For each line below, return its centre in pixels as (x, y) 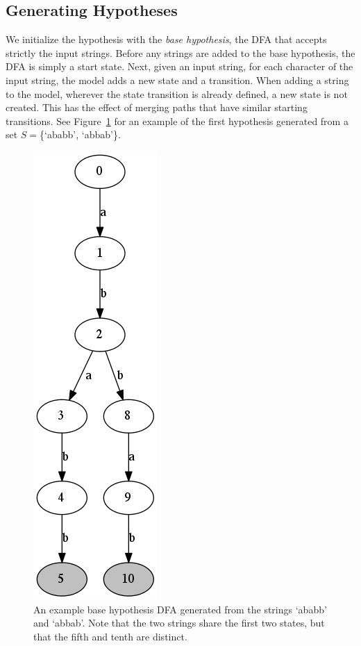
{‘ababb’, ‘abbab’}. (80, 134)
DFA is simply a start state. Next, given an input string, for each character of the (179, 66)
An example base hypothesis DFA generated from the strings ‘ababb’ (180, 609)
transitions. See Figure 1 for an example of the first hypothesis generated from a (177, 121)
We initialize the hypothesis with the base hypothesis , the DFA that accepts (166, 39)
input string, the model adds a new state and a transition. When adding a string (177, 80)
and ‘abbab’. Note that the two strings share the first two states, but (179, 623)
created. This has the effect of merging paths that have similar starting (157, 107)
